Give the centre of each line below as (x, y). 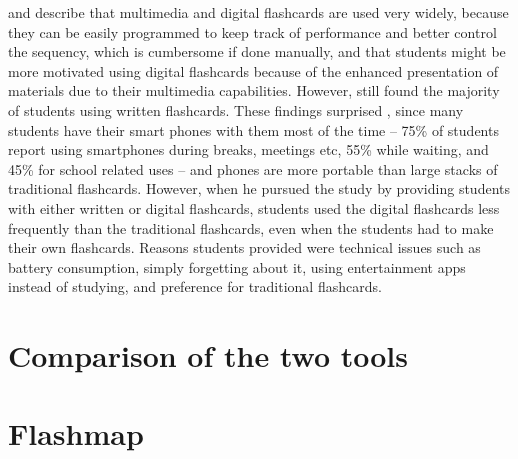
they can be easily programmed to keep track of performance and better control (252, 31)
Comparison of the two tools (208, 355)
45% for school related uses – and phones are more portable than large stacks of (253, 168)
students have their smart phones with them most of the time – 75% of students (253, 129)
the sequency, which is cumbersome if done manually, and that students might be (257, 51)
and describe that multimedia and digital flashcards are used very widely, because (258, 12)
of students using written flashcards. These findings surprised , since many (236, 109)
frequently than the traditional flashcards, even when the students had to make (251, 227)
